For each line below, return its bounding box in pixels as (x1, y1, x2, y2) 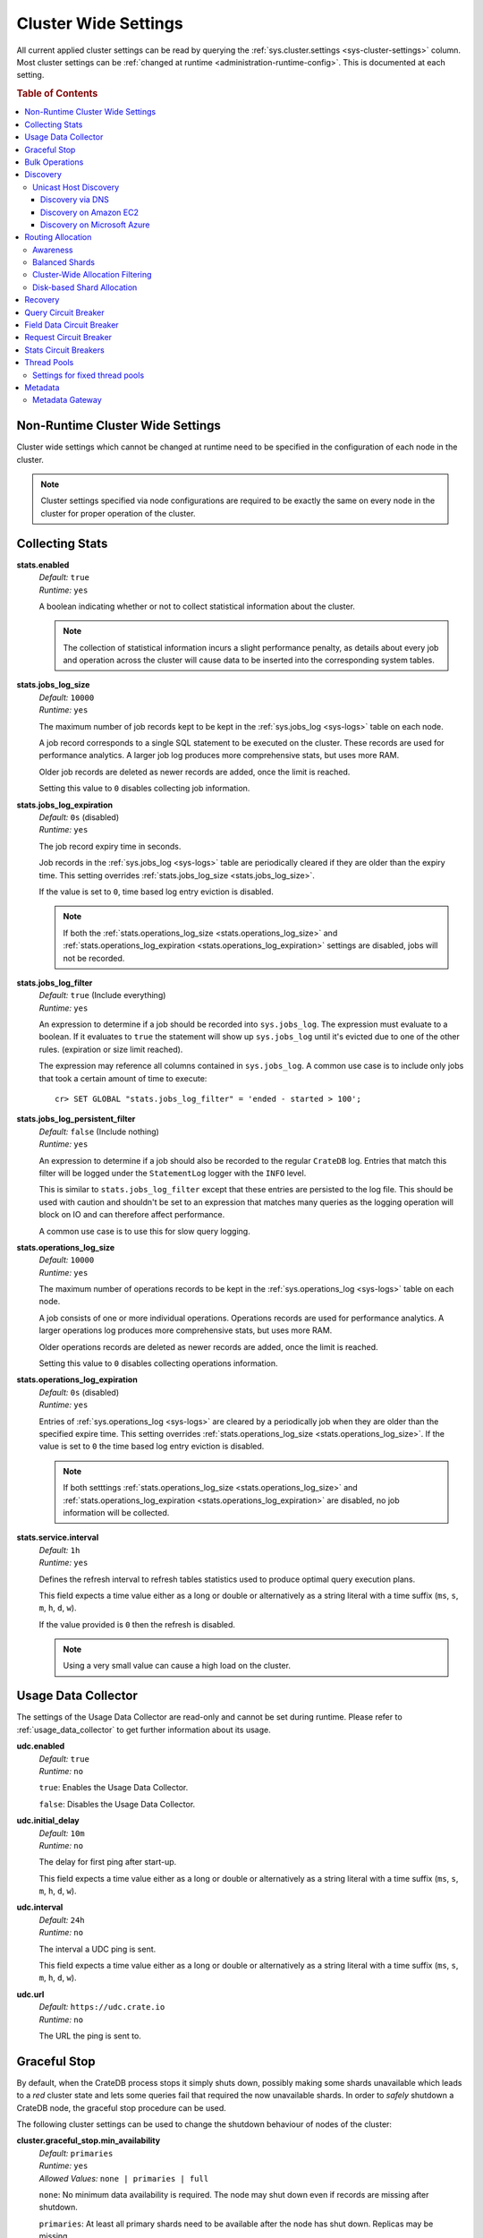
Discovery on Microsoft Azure (40, 219, 150, 230)
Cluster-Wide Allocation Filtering (32, 269, 152, 280)
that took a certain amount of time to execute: (38, 1072, 208, 1083)
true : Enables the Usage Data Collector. (38, 1782, 189, 1793)
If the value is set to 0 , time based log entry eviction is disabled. (38, 886, 275, 897)
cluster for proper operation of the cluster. (40, 508, 196, 518)
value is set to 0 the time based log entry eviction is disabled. (38, 1441, 265, 1452)
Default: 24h (38, 1914, 85, 1925)
